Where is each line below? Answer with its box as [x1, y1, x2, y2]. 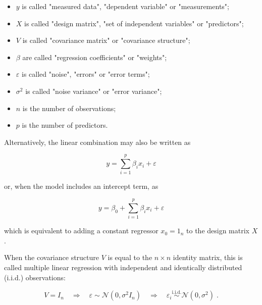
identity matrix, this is [173, 252, 243, 263]
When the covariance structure [4, 252, 99, 263]
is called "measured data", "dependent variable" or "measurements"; [22, 1, 229, 11]
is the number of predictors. [22, 120, 108, 130]
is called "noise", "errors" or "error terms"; [21, 69, 150, 79]
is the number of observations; [22, 103, 116, 113]
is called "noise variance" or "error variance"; [25, 85, 162, 96]
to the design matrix [186, 225, 250, 236]
